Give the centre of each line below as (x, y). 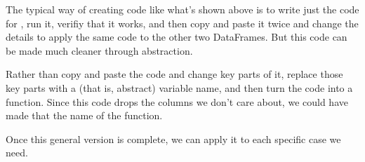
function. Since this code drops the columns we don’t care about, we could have (177, 101)
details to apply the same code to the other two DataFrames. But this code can (177, 37)
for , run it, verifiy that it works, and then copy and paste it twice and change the (182, 23)
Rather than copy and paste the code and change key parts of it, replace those (174, 74)
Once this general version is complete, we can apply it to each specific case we (173, 139)
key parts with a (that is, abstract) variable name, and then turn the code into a (179, 87)
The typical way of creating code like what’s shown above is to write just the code (182, 9)
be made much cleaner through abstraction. (99, 50)
